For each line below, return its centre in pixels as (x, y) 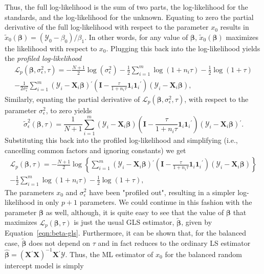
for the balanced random (203, 254)
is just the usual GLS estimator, (124, 222)
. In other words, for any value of (136, 37)
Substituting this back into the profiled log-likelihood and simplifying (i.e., (121, 140)
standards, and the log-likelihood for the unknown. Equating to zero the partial (129, 17)
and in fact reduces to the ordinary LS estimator (174, 243)
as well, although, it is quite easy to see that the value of (135, 212)
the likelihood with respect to (51, 48)
